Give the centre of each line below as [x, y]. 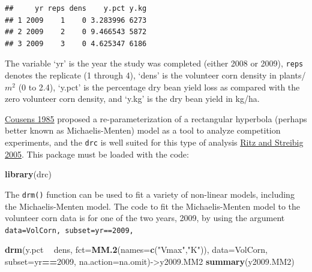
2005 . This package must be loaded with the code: [97, 154]
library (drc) [28, 174]
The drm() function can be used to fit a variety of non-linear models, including [150, 194]
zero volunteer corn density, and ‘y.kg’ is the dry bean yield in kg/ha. [132, 99]
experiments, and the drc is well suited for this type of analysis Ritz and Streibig [154, 142]
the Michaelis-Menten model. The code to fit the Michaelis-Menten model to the [153, 206]
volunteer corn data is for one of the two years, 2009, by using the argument [145, 218]
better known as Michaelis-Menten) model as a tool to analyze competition [143, 130]
